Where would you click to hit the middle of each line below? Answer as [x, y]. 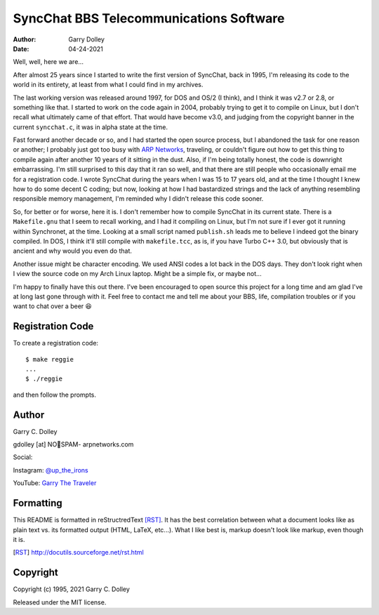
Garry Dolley [87, 39]
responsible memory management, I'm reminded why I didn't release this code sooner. [138, 199]
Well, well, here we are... [48, 62]
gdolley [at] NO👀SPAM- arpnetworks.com [73, 444]
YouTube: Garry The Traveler [55, 483]
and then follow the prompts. [55, 395]
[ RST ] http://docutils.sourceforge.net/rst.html [78, 553]
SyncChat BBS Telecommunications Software [149, 18]
